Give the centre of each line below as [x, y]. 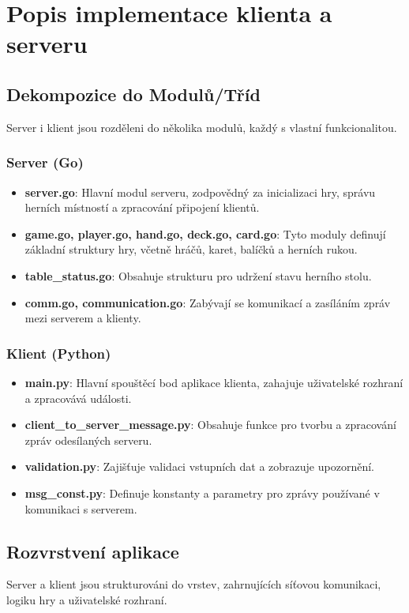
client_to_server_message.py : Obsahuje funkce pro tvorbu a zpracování [210, 425]
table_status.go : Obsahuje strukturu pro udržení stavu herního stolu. [198, 275]
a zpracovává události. [78, 398]
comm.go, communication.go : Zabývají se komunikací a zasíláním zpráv [208, 302]
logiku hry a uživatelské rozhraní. [87, 599]
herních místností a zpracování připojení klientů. [142, 207]
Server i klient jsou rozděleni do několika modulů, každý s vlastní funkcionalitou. [202, 127]
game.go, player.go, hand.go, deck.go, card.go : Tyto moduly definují [205, 233]
